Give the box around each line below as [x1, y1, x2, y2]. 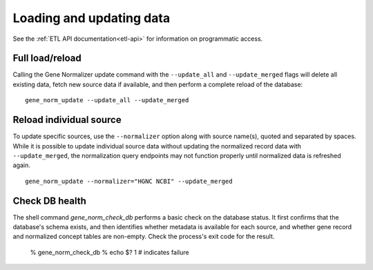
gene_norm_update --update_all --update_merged [25, 97, 189, 104]
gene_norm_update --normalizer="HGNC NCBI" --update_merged [25, 177, 233, 185]
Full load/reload [12, 52, 82, 64]
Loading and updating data [12, 10, 171, 26]
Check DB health [12, 195, 86, 206]
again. [12, 161, 31, 169]
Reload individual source [12, 114, 122, 126]
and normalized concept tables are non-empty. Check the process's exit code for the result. [12, 232, 275, 241]
